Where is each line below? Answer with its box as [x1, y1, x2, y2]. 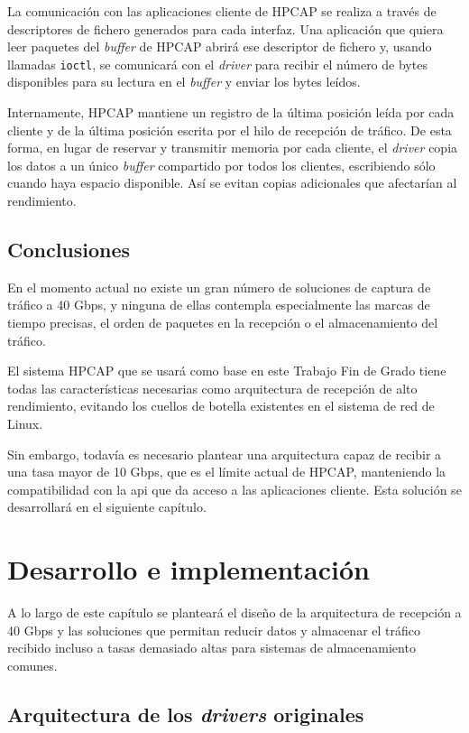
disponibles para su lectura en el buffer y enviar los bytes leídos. [7, 72, 361, 91]
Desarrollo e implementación [7, 551, 370, 588]
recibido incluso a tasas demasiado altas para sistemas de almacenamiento [7, 638, 416, 657]
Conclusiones [7, 235, 131, 263]
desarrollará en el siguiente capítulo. [7, 497, 207, 516]
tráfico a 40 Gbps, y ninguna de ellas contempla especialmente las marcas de [7, 295, 430, 314]
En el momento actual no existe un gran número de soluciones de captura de [7, 277, 431, 296]
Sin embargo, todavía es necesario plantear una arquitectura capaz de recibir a [7, 444, 442, 463]
